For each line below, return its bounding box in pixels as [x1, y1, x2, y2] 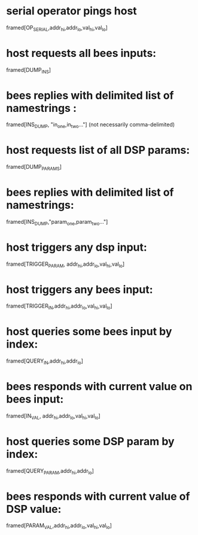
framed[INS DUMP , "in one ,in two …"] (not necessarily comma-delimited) [6, 121, 175, 130]
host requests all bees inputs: [6, 46, 157, 60]
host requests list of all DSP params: [6, 144, 190, 157]
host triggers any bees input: [6, 282, 154, 296]
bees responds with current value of [6, 490, 190, 503]
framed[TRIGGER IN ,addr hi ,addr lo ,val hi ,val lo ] [6, 302, 112, 311]
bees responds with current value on [6, 380, 193, 393]
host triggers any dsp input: [6, 241, 148, 254]
